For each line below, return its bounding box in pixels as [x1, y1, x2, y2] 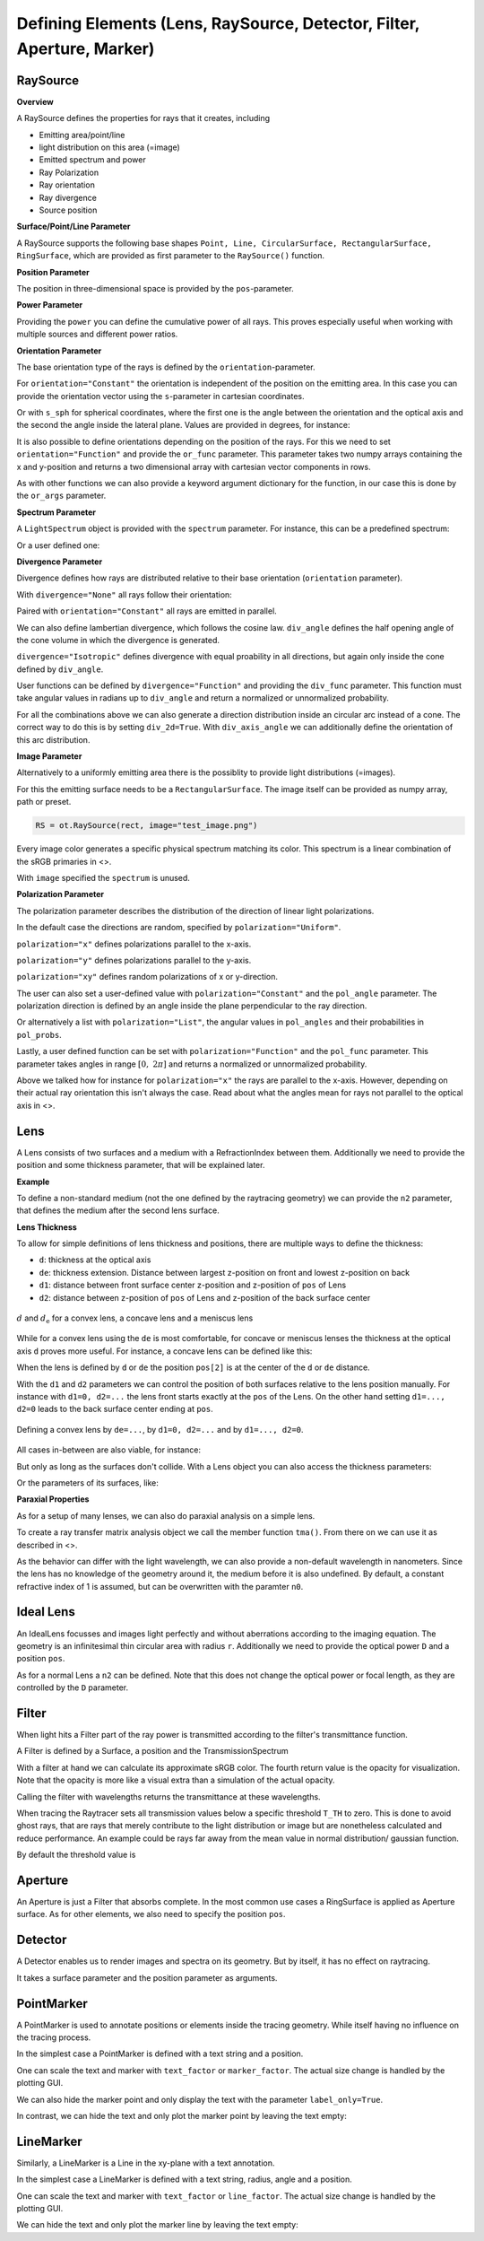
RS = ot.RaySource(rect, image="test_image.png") [35, 821, 258, 831]
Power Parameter [16, 300, 83, 310]
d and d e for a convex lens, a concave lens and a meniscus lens [16, 1312, 254, 1325]
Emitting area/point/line [39, 129, 125, 140]
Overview [16, 96, 54, 107]
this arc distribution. [16, 734, 91, 745]
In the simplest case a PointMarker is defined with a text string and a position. [16, 2048, 304, 2059]
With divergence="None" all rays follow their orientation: [16, 589, 232, 600]
